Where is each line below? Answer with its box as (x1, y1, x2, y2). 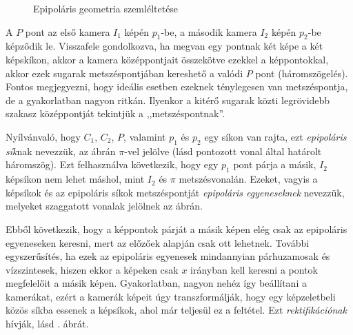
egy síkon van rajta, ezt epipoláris (204, 129, 347, 143)
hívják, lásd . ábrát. (6, 316, 89, 331)
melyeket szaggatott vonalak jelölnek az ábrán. (6, 199, 203, 213)
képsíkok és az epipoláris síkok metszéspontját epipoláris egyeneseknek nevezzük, (6, 185, 345, 199)
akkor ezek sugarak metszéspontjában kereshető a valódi (6, 65, 243, 80)
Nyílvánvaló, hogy (6, 129, 81, 143)
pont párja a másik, (233, 157, 316, 172)
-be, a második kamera (161, 24, 257, 39)
